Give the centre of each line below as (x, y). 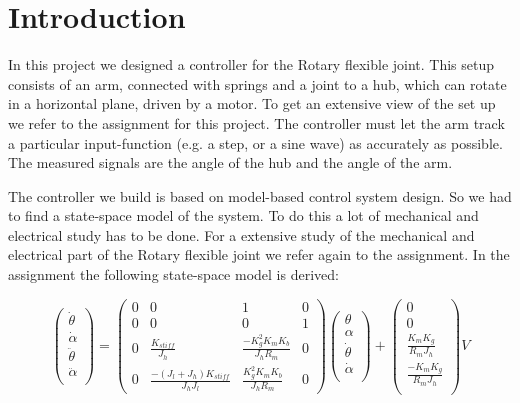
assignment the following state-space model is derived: (173, 274)
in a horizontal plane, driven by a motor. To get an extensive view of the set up (252, 103)
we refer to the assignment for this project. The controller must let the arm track (256, 122)
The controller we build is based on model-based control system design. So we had (260, 195)
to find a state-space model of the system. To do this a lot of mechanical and (243, 215)
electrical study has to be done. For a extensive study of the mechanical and (241, 234)
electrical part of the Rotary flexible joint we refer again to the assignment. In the (259, 254)
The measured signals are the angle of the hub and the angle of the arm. (230, 162)
